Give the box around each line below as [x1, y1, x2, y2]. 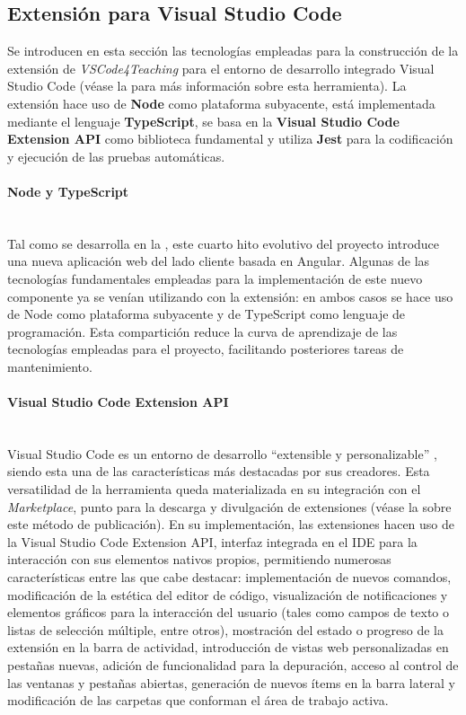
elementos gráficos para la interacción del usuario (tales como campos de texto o [7, 603, 450, 622]
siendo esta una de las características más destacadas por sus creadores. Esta [7, 462, 430, 481]
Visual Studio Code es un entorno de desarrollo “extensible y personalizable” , [7, 444, 437, 463]
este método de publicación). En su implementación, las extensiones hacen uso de [7, 515, 455, 534]
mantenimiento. [7, 357, 92, 375]
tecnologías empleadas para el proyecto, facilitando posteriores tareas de [7, 340, 404, 358]
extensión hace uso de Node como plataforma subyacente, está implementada [7, 93, 435, 112]
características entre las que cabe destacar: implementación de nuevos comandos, [7, 568, 452, 587]
